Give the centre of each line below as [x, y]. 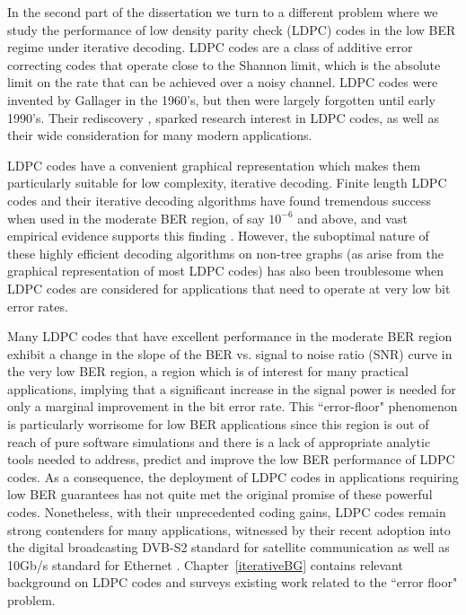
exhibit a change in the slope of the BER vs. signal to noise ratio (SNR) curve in [230, 353]
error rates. [38, 306]
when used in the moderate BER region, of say [136, 218]
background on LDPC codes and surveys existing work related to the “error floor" [233, 582]
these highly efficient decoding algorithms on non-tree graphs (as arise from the [225, 253]
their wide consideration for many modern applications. [160, 135]
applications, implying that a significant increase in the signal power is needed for [232, 388]
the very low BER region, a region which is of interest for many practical [208, 371]
